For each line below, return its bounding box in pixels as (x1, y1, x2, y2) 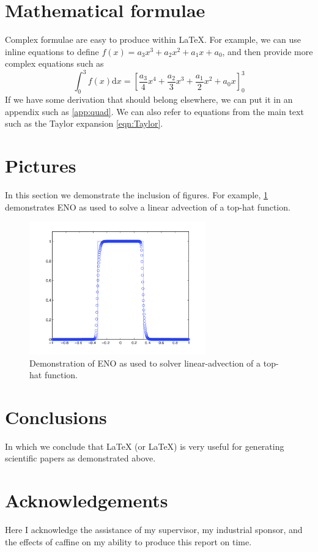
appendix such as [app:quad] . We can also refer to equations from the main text (5, 105, 304, 117)
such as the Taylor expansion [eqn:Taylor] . (5, 117, 163, 130)
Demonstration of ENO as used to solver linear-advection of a (29, 356, 261, 369)
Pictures (5, 153, 76, 178)
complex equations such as (5, 57, 104, 70)
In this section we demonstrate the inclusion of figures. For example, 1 (5, 188, 268, 201)
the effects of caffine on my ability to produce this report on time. (5, 535, 252, 548)
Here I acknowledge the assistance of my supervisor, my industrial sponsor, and (5, 523, 303, 536)
